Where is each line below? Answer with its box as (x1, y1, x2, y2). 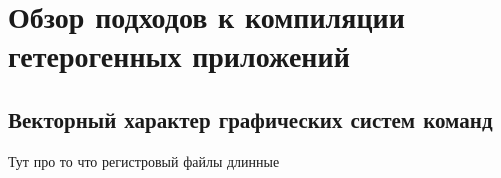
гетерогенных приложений (8, 35, 350, 76)
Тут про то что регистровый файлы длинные (8, 150, 280, 171)
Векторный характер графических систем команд (8, 103, 493, 134)
